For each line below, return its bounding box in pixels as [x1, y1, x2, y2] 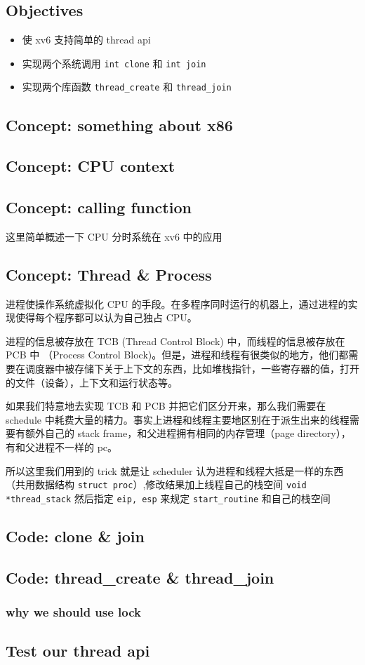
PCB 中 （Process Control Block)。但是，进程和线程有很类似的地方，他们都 [6, 347, 349, 362]
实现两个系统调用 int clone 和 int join [22, 55, 206, 70]
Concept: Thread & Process [6, 263, 212, 285]
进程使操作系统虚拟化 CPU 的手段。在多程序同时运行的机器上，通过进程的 [6, 296, 348, 311]
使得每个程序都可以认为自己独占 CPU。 [15, 310, 197, 325]
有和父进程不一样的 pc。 [6, 440, 118, 455]
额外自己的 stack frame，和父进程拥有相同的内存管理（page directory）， [25, 426, 351, 441]
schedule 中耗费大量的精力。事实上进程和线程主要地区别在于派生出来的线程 [6, 412, 350, 426]
